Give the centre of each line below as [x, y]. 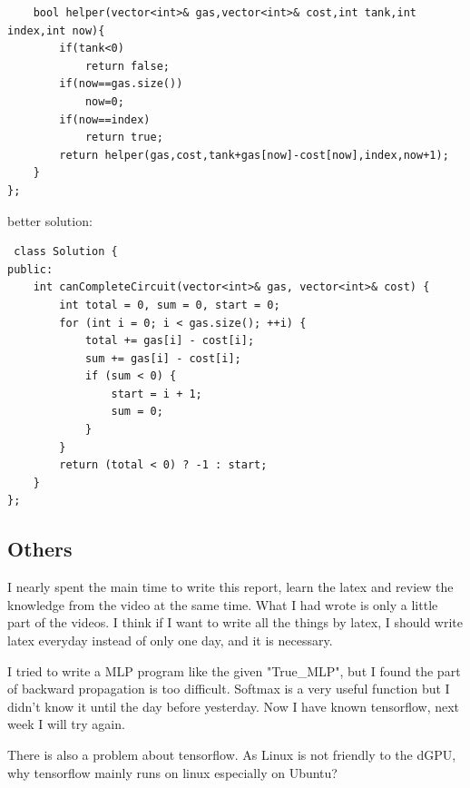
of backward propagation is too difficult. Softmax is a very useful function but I [229, 689]
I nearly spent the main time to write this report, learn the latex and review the [230, 587]
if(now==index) [105, 119]
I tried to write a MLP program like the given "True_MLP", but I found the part [234, 670]
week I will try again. [66, 724]
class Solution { [66, 252]
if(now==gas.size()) [121, 84]
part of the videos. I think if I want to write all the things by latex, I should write [235, 622]
